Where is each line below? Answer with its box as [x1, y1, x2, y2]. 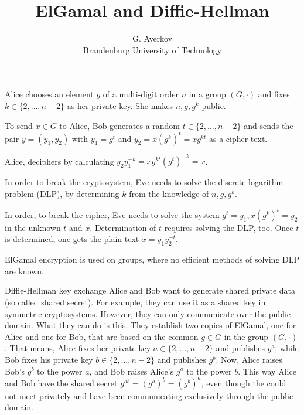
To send [5, 119, 33, 131]
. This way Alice [238, 365, 296, 377]
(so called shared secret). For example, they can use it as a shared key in [5, 295, 266, 308]
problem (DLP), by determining [5, 187, 119, 199]
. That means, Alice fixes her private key [5, 342, 151, 354]
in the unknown [5, 221, 61, 233]
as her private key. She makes [67, 99, 173, 111]
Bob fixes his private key [5, 353, 93, 365]
